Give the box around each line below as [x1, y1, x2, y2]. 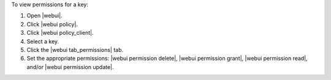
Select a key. [26, 37, 59, 45]
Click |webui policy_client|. [26, 29, 94, 37]
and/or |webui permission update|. [26, 63, 114, 70]
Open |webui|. [26, 12, 63, 20]
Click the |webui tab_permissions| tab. [26, 46, 124, 53]
